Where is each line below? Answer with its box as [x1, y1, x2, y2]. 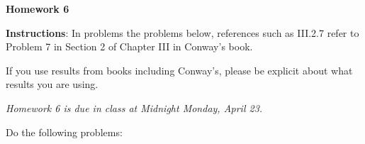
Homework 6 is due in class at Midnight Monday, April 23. [6, 100, 263, 115]
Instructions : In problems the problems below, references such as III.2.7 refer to [6, 25, 359, 40]
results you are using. [6, 77, 99, 92]
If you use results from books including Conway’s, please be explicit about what [6, 62, 353, 77]
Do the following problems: [6, 124, 123, 139]
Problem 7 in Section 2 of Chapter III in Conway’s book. [6, 39, 253, 54]
